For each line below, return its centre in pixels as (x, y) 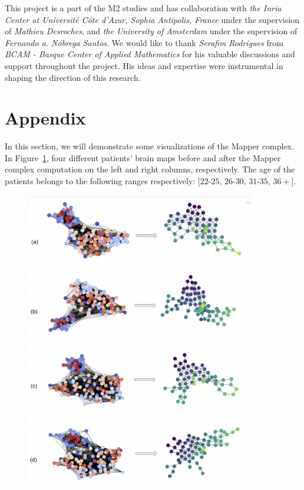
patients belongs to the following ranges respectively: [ (103, 181)
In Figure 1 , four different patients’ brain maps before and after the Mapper (143, 157)
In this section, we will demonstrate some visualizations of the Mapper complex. (149, 146)
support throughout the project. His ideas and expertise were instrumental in (144, 65)
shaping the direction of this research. (73, 77)
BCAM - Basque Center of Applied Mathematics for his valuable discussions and (150, 54)
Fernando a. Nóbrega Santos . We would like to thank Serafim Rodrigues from (144, 42)
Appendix (45, 118)
